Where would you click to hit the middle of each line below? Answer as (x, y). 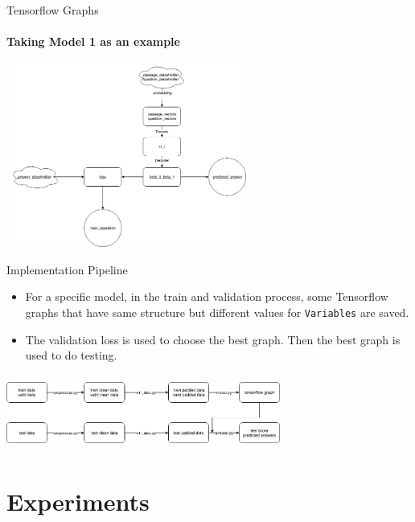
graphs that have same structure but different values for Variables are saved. (217, 312)
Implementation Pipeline (67, 269)
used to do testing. (71, 355)
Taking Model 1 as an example (93, 41)
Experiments (78, 501)
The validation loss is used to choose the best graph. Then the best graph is (213, 339)
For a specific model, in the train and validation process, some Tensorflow (207, 296)
